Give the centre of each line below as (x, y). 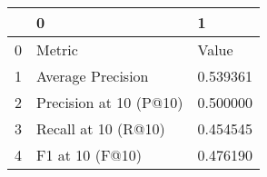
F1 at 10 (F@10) (89, 155)
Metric (57, 49)
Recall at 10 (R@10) (101, 128)
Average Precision (93, 76)
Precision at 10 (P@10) (110, 102)
